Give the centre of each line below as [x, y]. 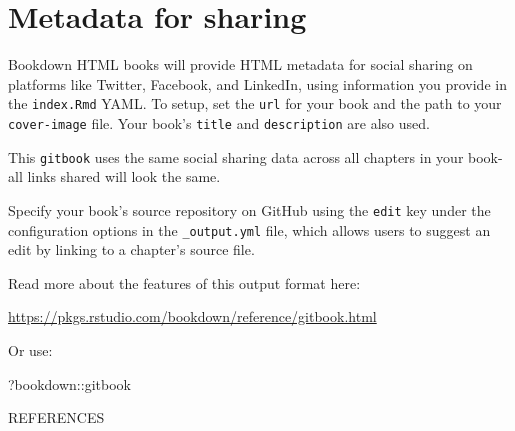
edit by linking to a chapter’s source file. [131, 249]
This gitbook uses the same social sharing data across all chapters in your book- [255, 156]
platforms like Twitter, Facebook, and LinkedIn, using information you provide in [257, 83]
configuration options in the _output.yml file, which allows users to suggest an [249, 229]
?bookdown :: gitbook [69, 383]
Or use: [30, 349]
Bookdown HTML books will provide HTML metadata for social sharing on [240, 64]
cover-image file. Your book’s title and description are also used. [219, 122]
